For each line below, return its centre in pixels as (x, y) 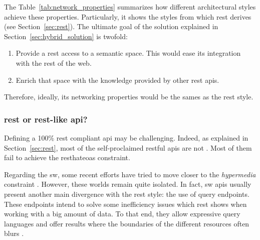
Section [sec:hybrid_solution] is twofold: (66, 36)
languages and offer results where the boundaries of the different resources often (127, 223)
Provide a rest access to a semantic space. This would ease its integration (128, 53)
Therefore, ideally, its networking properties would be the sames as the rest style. (129, 97)
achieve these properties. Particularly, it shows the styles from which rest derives (128, 16)
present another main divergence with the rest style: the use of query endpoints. (127, 194)
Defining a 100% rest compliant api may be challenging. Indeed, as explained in (126, 137)
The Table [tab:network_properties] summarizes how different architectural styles (130, 7)
